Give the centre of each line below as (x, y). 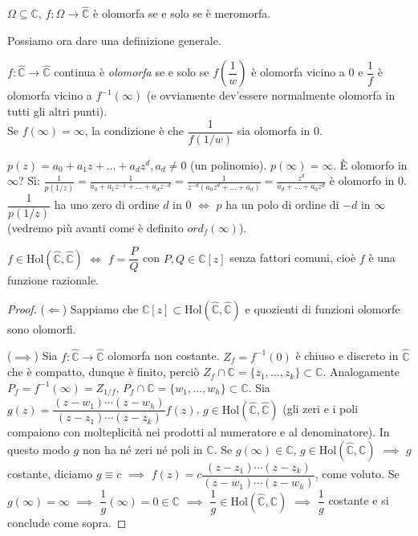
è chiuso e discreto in (347, 356)
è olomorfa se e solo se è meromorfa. (182, 13)
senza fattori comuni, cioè (293, 258)
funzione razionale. (53, 280)
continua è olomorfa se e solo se (132, 72)
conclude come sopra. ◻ (67, 523)
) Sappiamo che (100, 308)
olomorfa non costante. (164, 356)
